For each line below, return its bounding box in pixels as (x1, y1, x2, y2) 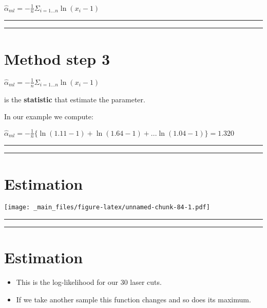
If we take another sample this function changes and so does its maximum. (16, 294, 251, 304)
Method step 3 (4, 48, 110, 69)
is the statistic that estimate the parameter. (4, 94, 145, 104)
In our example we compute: (4, 111, 93, 122)
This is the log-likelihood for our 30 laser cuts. (16, 277, 162, 287)
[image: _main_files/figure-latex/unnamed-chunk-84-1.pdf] (4, 204, 210, 211)
